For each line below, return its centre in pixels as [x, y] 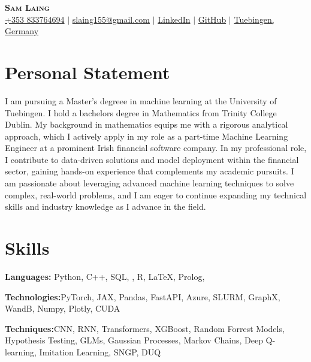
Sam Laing [27, 7]
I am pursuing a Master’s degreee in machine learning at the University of [141, 100]
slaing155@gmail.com [111, 19]
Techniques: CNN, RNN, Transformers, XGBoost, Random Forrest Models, [145, 328]
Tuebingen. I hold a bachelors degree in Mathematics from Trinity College [141, 112]
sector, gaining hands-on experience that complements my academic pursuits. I [150, 171]
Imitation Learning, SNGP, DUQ [100, 352]
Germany [22, 31]
